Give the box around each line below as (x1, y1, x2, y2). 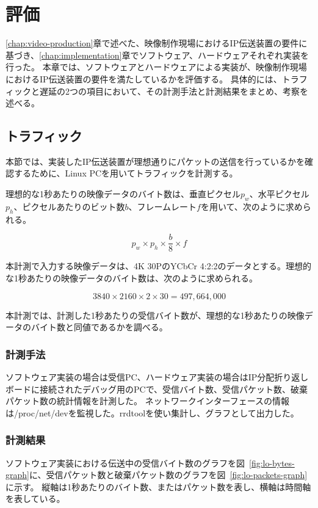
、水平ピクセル (249, 187, 309, 200)
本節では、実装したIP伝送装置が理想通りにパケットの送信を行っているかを (5, 154, 305, 167)
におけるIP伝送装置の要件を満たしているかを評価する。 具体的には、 (5, 72, 282, 85)
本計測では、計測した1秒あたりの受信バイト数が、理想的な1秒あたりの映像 (5, 308, 305, 321)
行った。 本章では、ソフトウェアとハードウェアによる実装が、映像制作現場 (5, 60, 307, 73)
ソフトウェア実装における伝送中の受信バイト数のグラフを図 (5, 456, 245, 469)
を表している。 (5, 492, 65, 505)
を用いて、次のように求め (200, 200, 303, 212)
